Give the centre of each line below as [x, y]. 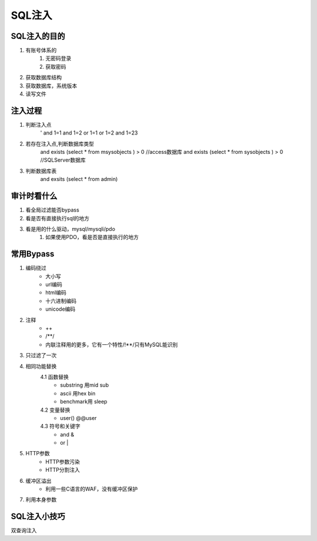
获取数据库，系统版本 [51, 86]
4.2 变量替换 [55, 410]
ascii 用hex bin [78, 393]
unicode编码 [60, 309]
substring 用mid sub [85, 385]
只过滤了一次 [41, 355]
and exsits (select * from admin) [79, 179]
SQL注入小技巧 [38, 517]
